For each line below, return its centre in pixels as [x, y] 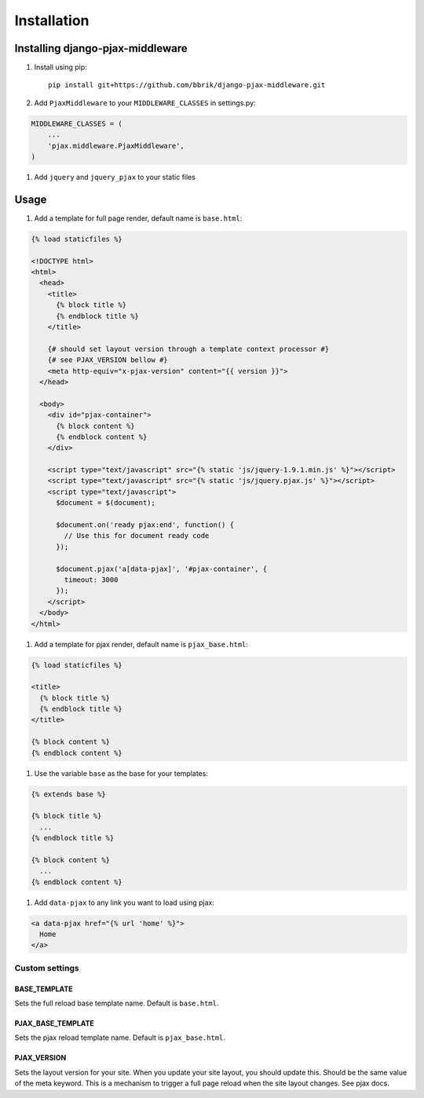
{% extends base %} [68, 794]
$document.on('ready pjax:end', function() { [145, 525]
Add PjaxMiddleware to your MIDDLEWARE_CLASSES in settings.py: [145, 103]
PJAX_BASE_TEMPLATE [54, 1023]
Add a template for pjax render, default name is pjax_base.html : [141, 644]
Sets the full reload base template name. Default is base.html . [117, 1003]
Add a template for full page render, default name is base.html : [138, 218]
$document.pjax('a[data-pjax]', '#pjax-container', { [162, 569]
